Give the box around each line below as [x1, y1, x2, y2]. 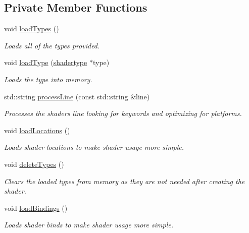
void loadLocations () [4, 125, 70, 135]
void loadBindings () [4, 202, 68, 213]
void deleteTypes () [4, 158, 64, 169]
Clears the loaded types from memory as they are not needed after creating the [4, 176, 245, 186]
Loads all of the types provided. [4, 40, 100, 50]
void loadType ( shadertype [4, 57, 87, 68]
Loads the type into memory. [4, 74, 92, 84]
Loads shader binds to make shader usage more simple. [4, 219, 173, 230]
